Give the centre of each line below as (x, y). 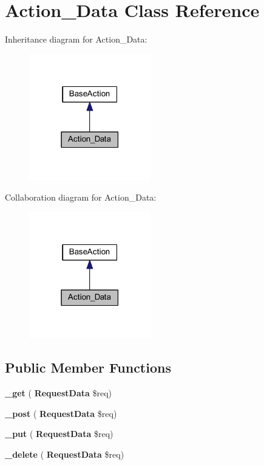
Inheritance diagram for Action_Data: (76, 39)
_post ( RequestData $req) (61, 413)
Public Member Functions (88, 367)
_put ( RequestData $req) (59, 434)
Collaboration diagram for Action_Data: (81, 197)
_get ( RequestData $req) (59, 392)
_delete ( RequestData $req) (65, 454)
